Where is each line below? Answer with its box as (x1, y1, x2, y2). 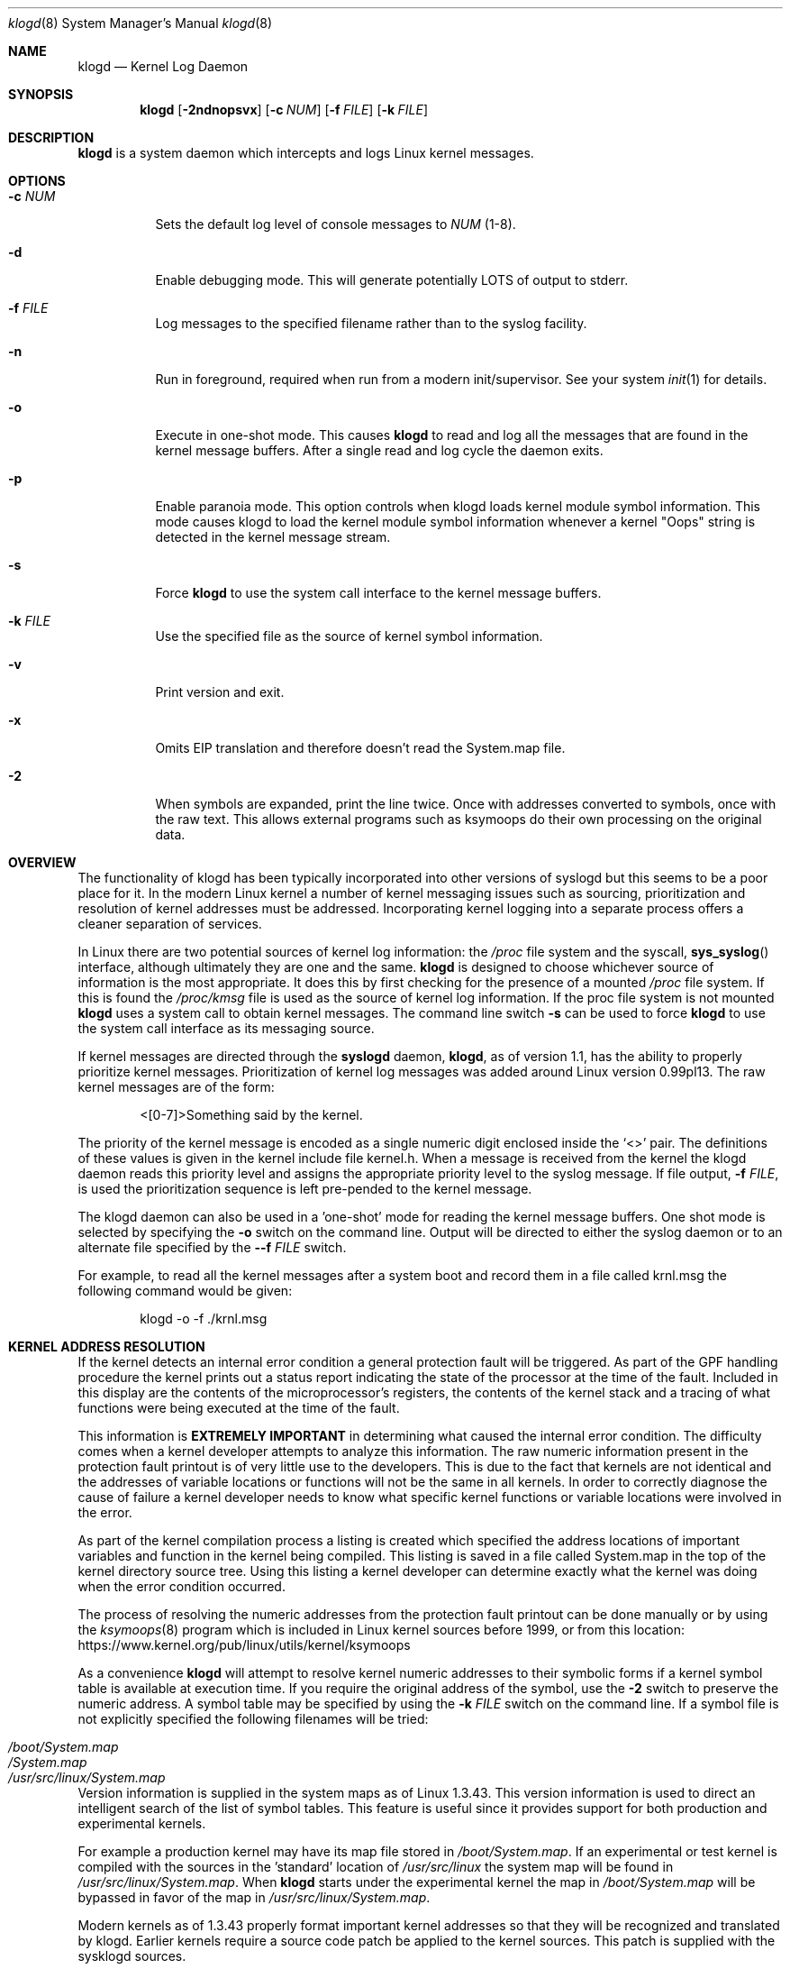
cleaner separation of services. (77, 916, 262, 931)
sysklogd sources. (77, 1948, 186, 1964)
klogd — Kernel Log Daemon (77, 59, 249, 74)
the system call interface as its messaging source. (77, 1021, 375, 1036)
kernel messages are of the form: (77, 1079, 275, 1094)
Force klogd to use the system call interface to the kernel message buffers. (155, 585, 602, 600)
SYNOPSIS (8, 87, 74, 102)
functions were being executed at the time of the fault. (77, 1400, 400, 1415)
